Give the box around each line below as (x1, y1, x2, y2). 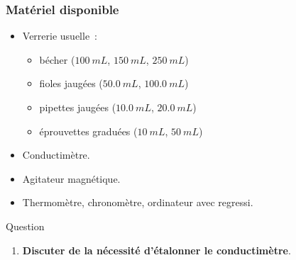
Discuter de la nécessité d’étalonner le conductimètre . (22, 242, 291, 257)
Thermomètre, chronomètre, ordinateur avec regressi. (22, 195, 253, 210)
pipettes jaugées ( (39, 100, 116, 114)
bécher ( (39, 52, 75, 67)
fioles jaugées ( (39, 76, 103, 91)
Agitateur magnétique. (22, 171, 121, 186)
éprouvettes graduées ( (39, 123, 138, 138)
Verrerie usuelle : (22, 28, 97, 43)
